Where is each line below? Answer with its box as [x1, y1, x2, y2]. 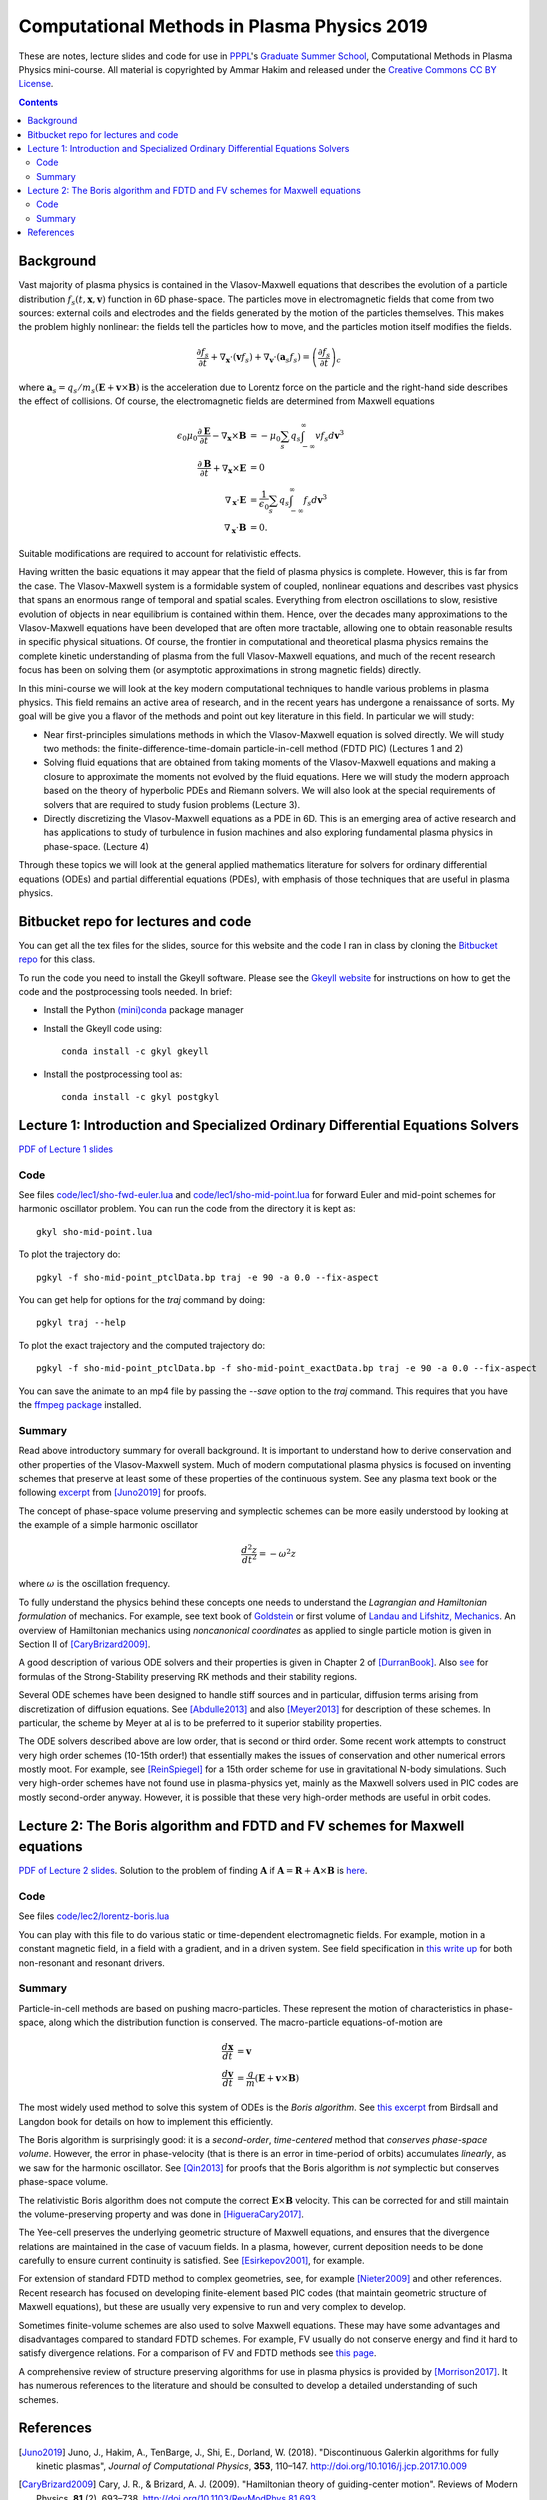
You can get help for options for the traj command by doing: [18, 1294, 265, 1306]
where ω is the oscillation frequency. [18, 1578, 170, 1590]
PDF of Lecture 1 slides [18, 1143, 114, 1155]
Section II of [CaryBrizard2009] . [18, 1638, 151, 1650]
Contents [18, 96, 59, 108]
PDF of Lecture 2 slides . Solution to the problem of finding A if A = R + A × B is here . [18, 1865, 368, 1877]
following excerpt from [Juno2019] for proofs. [18, 1486, 207, 1499]
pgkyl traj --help [36, 1317, 127, 1329]
